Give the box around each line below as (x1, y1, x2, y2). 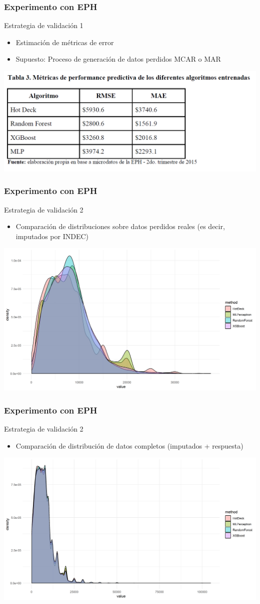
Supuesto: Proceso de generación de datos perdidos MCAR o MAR (15, 54, 221, 64)
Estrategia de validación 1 (4, 20, 83, 31)
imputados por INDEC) (15, 231, 88, 241)
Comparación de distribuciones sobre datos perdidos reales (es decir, (15, 221, 225, 232)
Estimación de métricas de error (15, 37, 114, 47)
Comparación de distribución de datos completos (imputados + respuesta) (15, 440, 243, 451)
